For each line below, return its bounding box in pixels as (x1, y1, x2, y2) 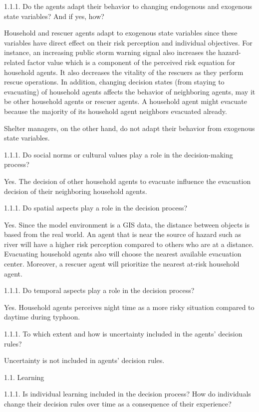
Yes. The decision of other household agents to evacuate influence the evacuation (4, 175, 251, 186)
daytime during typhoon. (4, 311, 80, 322)
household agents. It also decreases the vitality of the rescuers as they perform (4, 66, 244, 77)
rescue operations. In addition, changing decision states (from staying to (4, 76, 225, 87)
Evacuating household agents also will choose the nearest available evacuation (4, 248, 242, 259)
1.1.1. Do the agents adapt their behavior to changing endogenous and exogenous (4, 1, 253, 11)
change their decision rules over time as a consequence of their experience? (4, 398, 232, 408)
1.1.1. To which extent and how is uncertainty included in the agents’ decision (4, 328, 243, 339)
